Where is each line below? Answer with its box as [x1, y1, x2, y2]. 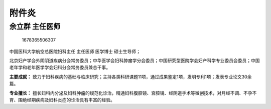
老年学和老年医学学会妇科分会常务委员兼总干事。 [9, 64, 110, 70]
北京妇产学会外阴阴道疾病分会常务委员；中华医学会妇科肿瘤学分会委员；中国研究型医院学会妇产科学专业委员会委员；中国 [9, 57, 260, 63]
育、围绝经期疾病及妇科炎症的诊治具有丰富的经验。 [9, 96, 115, 102]
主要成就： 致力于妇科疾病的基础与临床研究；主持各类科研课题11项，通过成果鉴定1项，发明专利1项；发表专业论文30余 [9, 73, 252, 79]
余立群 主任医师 [9, 22, 61, 31]
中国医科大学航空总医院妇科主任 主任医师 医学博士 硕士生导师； [9, 48, 141, 54]
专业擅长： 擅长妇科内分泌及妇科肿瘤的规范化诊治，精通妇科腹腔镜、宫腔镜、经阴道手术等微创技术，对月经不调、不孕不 [9, 90, 257, 96]
